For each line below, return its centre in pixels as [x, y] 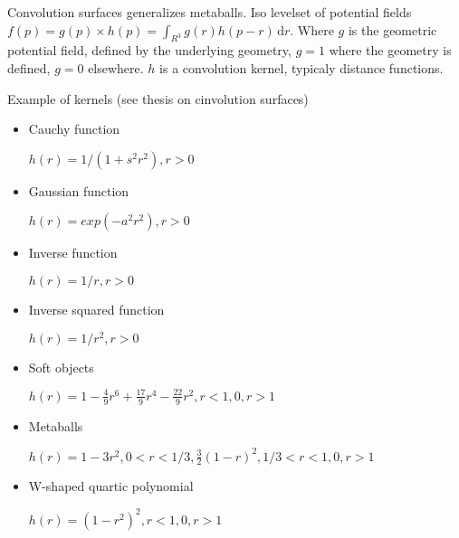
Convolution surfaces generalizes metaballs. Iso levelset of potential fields [210, 12]
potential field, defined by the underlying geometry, [149, 50]
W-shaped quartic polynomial [111, 486]
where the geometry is [390, 50]
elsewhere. [116, 67]
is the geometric [392, 29]
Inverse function [73, 253]
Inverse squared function [96, 309]
